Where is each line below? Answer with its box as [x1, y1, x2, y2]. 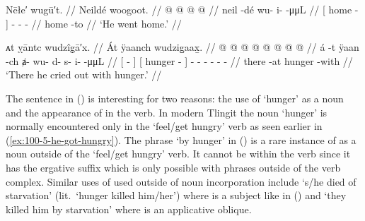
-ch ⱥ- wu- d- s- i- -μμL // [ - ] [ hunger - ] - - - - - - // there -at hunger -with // [6, 53, 353, 68]
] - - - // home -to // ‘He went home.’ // [6, 16, 182, 30]
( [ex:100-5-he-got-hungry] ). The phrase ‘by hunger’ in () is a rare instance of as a [6, 132, 357, 147]
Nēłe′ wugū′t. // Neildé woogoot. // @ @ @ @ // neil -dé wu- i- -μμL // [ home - [6, 2, 359, 16]
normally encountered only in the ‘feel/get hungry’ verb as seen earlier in [6, 119, 323, 133]
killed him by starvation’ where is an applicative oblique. [6, 201, 252, 216]
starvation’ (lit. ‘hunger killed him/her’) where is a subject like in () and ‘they [6, 188, 347, 203]
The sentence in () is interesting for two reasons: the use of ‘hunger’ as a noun [6, 90, 344, 105]
